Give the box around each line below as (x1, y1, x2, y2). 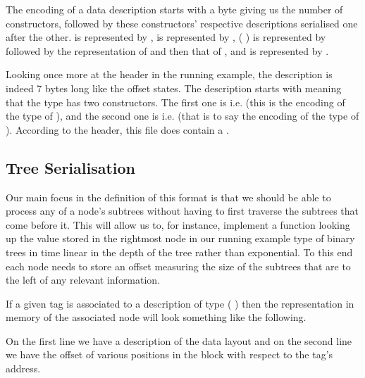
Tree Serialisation (6, 156, 136, 178)
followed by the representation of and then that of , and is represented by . (6, 43, 329, 58)
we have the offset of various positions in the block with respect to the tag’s (6, 347, 333, 362)
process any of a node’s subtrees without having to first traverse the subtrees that (6, 203, 359, 218)
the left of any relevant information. (6, 272, 161, 287)
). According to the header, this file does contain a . (6, 122, 229, 137)
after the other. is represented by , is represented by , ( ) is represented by (6, 30, 326, 44)
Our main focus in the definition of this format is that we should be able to (6, 189, 331, 204)
